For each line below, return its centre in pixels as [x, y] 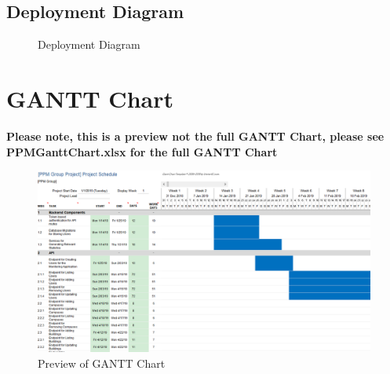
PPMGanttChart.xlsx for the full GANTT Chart [142, 151]
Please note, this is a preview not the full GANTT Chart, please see [195, 136]
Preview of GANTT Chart [102, 363]
